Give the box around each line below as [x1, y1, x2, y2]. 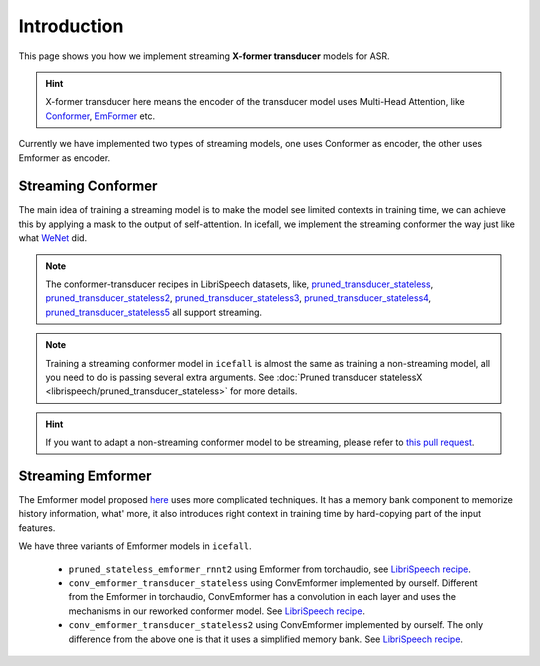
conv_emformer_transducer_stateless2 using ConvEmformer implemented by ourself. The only [68, 619, 484, 631]
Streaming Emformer [18, 467, 152, 484]
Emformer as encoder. [18, 151, 111, 164]
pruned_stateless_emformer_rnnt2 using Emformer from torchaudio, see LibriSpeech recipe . [68, 563, 472, 575]
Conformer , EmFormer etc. [45, 110, 155, 122]
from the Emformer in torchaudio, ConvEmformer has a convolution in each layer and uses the [68, 591, 457, 603]
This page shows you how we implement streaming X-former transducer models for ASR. [18, 50, 390, 62]
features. [18, 521, 56, 534]
